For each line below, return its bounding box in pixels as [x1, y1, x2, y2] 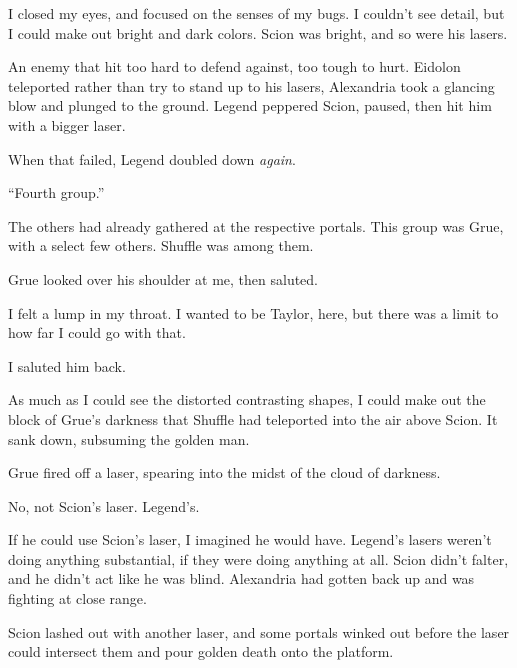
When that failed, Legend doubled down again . [8, 148, 296, 169]
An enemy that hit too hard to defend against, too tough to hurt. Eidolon [8, 56, 461, 77]
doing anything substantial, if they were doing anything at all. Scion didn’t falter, [8, 548, 509, 569]
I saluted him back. [8, 355, 126, 376]
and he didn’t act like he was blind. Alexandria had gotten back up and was [8, 568, 475, 589]
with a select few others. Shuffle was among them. [8, 235, 314, 256]
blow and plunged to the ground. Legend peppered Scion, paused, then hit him [8, 95, 492, 116]
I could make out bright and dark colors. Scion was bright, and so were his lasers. [8, 22, 508, 43]
